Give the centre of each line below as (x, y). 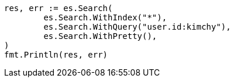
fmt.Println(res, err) (56, 55)
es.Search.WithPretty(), (100, 36)
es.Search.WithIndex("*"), (105, 17)
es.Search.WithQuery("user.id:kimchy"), (137, 27)
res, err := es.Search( (58, 8)
